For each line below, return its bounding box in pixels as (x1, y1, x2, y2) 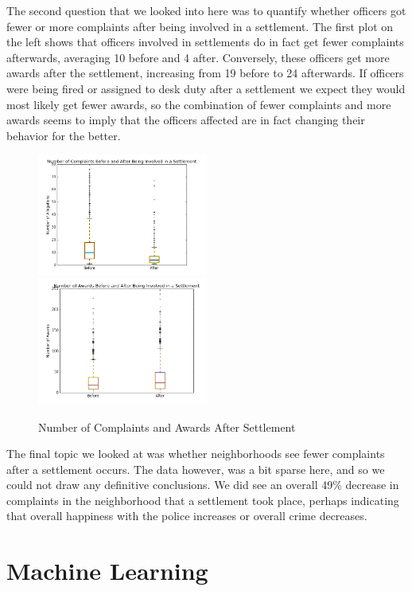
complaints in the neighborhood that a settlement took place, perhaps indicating (6, 491, 399, 508)
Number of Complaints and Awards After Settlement (38, 418, 296, 435)
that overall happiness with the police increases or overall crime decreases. (6, 507, 367, 524)
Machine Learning (6, 554, 208, 587)
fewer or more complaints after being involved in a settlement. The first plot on (6, 18, 394, 34)
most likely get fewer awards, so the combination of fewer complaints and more (6, 96, 391, 112)
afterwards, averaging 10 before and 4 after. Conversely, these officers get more (6, 49, 390, 65)
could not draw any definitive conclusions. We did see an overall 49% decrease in (6, 476, 399, 493)
